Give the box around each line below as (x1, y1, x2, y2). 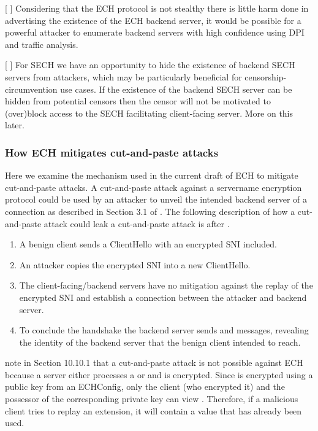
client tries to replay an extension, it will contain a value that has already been (5, 404, 302, 417)
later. (5, 118, 25, 131)
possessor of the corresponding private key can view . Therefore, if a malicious (5, 392, 298, 405)
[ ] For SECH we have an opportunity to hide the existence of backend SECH (5, 58, 295, 71)
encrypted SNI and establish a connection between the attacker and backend (19, 290, 307, 303)
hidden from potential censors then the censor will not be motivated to (5, 95, 271, 107)
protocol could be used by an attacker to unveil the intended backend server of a (5, 193, 308, 206)
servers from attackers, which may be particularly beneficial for (5, 70, 242, 83)
